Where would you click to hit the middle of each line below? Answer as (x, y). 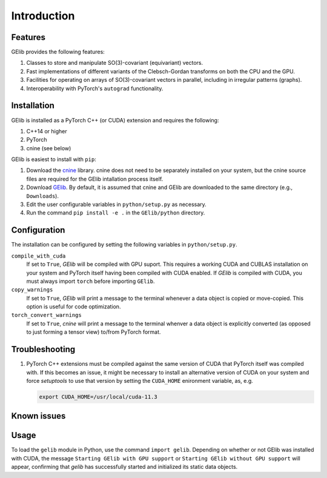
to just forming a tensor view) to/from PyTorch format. (94, 332)
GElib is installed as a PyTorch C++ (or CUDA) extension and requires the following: (115, 120)
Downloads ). (42, 196)
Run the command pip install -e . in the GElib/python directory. (116, 213)
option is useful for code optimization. (74, 307)
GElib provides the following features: (58, 52)
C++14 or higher (47, 131)
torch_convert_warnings (46, 315)
